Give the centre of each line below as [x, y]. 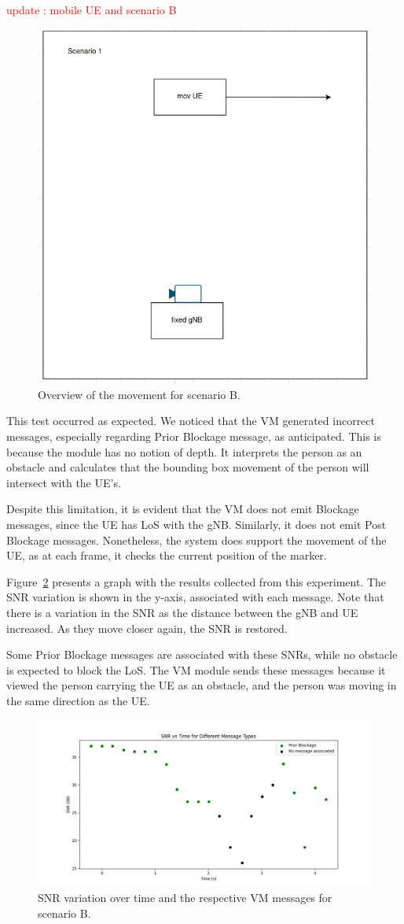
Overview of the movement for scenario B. [139, 394]
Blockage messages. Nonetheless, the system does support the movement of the [196, 540]
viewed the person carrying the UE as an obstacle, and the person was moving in [202, 685]
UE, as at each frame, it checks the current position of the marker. [167, 555]
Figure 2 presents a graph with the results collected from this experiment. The [196, 581]
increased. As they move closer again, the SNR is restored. [147, 628]
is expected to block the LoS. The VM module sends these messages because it [196, 669]
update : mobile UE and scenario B [92, 9]
